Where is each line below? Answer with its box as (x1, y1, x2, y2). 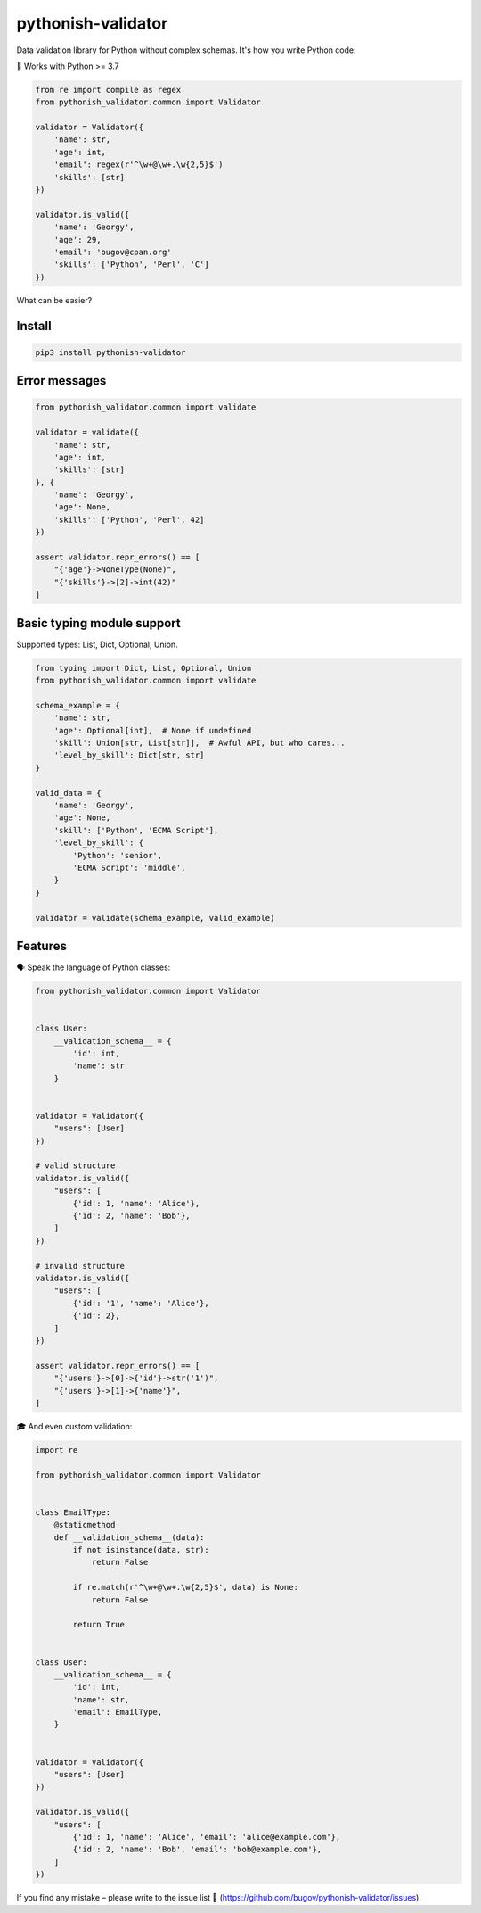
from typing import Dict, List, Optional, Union (35, 663, 252, 673)
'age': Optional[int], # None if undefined (53, 725, 252, 735)
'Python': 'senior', (72, 850, 163, 860)
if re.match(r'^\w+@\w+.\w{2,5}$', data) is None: (72, 1582, 298, 1593)
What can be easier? (16, 294, 93, 305)
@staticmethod (53, 1520, 116, 1530)
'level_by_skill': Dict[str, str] (53, 750, 205, 760)
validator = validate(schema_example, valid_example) (35, 913, 275, 923)
